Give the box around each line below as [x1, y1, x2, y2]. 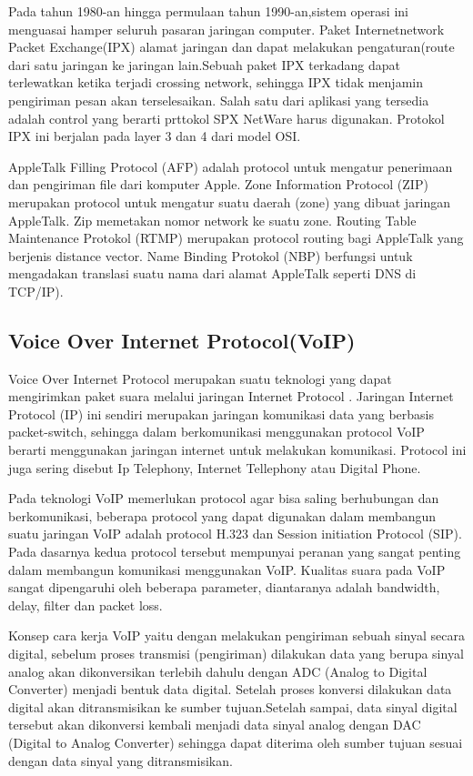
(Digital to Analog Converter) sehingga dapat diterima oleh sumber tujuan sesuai [8, 732, 463, 751]
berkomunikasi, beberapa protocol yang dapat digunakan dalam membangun [8, 506, 437, 525]
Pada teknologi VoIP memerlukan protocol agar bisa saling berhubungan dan [8, 489, 439, 508]
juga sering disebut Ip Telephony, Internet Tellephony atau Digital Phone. [8, 458, 421, 477]
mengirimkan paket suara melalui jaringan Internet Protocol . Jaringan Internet [8, 387, 454, 406]
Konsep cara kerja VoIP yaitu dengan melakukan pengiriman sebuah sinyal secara [8, 626, 465, 645]
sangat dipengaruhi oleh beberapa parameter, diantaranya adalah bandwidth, [8, 578, 440, 597]
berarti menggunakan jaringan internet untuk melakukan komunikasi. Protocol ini [8, 440, 467, 459]
